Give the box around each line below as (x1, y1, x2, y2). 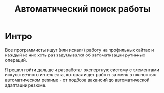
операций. (5, 57, 27, 63)
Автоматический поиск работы (14, 3, 151, 15)
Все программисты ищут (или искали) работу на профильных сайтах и (5, 47, 154, 53)
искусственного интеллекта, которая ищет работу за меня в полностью (5, 72, 157, 77)
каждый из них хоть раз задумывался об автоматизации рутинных (5, 52, 146, 58)
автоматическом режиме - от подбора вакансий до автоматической (5, 77, 150, 83)
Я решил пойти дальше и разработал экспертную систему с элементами (5, 67, 160, 73)
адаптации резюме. (5, 82, 47, 88)
